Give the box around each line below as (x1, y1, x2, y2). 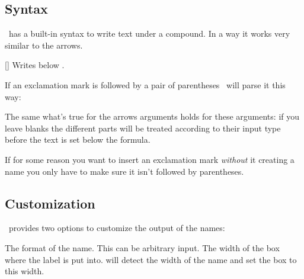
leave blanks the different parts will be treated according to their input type (5, 121, 281, 134)
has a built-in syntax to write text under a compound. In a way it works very (8, 27, 290, 40)
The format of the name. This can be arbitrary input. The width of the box (5, 241, 280, 254)
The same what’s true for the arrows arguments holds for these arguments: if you (5, 110, 299, 123)
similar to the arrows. (5, 39, 83, 51)
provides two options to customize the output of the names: (8, 222, 225, 234)
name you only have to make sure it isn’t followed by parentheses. (5, 165, 244, 177)
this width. (5, 265, 44, 277)
